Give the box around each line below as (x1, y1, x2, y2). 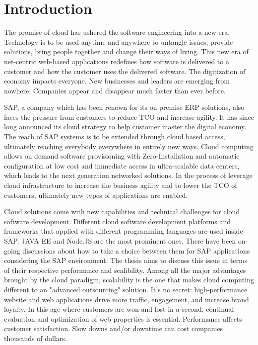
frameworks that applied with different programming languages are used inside (4, 226, 243, 236)
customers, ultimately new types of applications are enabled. (4, 189, 188, 200)
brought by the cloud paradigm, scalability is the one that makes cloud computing (4, 274, 254, 285)
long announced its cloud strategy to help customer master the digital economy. (4, 121, 247, 132)
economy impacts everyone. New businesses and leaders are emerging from (4, 76, 230, 86)
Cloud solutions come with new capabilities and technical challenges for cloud (4, 206, 240, 217)
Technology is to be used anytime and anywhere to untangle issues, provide (4, 36, 233, 47)
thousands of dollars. (4, 333, 67, 343)
